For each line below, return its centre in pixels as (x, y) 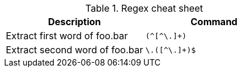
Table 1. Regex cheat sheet (144, 8)
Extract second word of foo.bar (75, 50)
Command (214, 22)
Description (75, 22)
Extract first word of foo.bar (67, 36)
